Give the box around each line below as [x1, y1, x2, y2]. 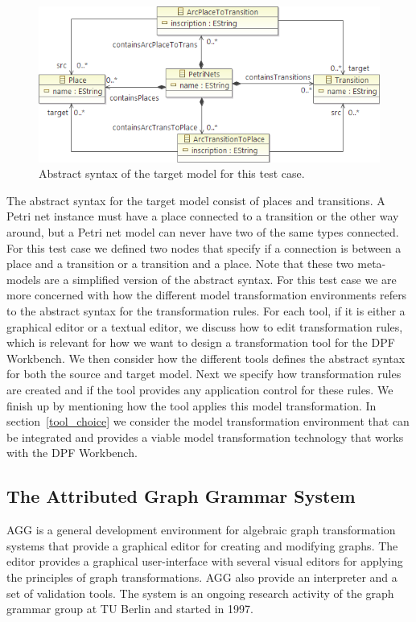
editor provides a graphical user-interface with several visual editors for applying [6, 553, 403, 570]
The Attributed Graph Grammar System [6, 484, 356, 509]
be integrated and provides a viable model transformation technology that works [6, 428, 404, 445]
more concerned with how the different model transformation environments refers [6, 286, 407, 303]
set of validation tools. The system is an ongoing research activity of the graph [6, 584, 394, 601]
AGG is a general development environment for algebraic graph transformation [6, 521, 396, 538]
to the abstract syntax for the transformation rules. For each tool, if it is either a [6, 303, 406, 319]
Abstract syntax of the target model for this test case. [39, 165, 305, 182]
